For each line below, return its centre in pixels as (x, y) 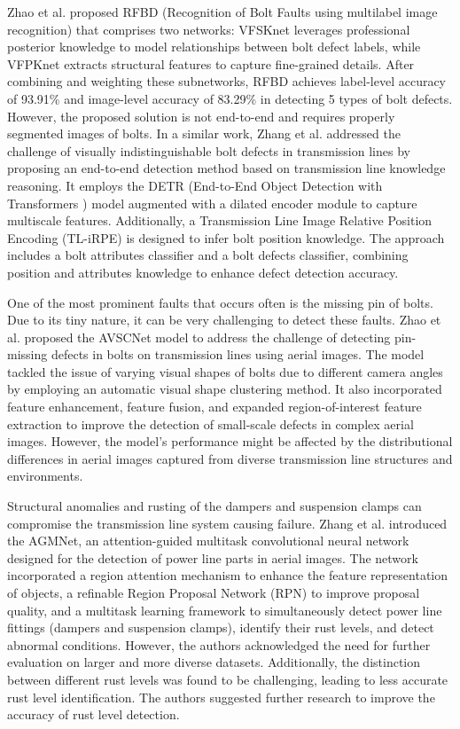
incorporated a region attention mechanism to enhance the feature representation (227, 575)
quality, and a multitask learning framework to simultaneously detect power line (225, 610)
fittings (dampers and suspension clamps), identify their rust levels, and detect (221, 627)
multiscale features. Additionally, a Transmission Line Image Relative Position (220, 220)
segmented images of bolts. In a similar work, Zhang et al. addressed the (204, 133)
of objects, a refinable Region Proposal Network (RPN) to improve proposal (214, 592)
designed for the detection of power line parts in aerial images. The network (213, 557)
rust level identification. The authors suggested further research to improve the (221, 697)
